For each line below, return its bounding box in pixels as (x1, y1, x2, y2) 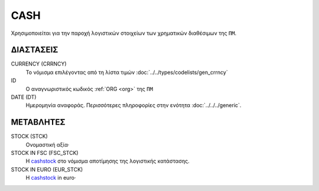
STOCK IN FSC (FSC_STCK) (11, 150, 79, 157)
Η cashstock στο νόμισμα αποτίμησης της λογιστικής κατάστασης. (25, 157, 190, 165)
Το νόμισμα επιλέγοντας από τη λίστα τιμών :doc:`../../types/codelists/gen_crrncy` (25, 69, 228, 76)
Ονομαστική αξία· (25, 141, 70, 148)
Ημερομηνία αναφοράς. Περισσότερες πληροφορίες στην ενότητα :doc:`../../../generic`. (25, 102, 242, 109)
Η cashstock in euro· (25, 174, 76, 182)
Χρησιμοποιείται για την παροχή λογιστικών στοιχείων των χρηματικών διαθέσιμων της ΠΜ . (11, 30, 237, 37)
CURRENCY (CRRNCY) (11, 60, 67, 67)
